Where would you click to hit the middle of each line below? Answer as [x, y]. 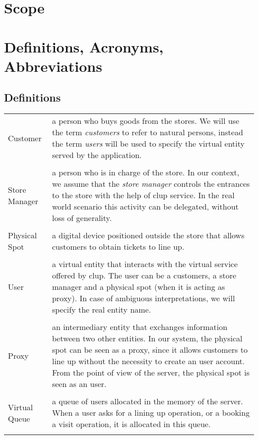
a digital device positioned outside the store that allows [148, 235]
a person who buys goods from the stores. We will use [146, 121]
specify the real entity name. [101, 310]
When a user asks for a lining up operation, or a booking [151, 413]
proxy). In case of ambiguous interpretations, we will [143, 298]
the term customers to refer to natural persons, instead [147, 132]
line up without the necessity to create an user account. [148, 361]
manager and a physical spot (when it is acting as [138, 287]
